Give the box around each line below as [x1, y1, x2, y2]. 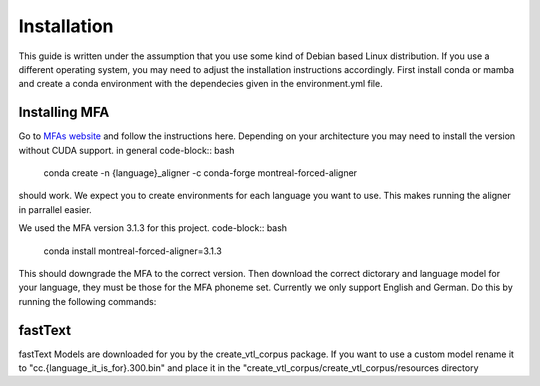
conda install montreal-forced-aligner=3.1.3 [43, 245, 222, 257]
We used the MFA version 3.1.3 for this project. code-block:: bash [18, 222, 288, 234]
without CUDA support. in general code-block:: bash [18, 144, 235, 156]
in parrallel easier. [18, 203, 92, 215]
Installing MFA [18, 104, 110, 121]
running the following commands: [18, 295, 157, 307]
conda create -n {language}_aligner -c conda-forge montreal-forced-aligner [43, 167, 358, 179]
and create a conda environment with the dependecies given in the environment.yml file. [18, 78, 384, 90]
